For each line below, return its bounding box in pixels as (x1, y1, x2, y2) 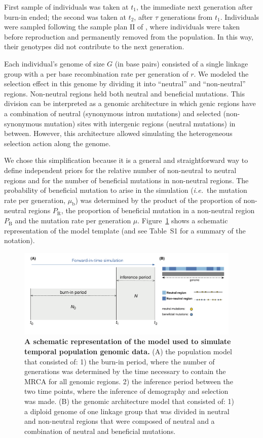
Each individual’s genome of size (4, 58, 105, 69)
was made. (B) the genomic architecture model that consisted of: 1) (24, 396, 234, 407)
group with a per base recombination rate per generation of (4, 68, 189, 79)
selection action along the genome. (4, 138, 111, 148)
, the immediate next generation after (136, 2, 253, 12)
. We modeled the (194, 68, 249, 79)
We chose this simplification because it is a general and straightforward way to (4, 155, 248, 165)
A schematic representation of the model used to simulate (24, 336, 231, 347)
